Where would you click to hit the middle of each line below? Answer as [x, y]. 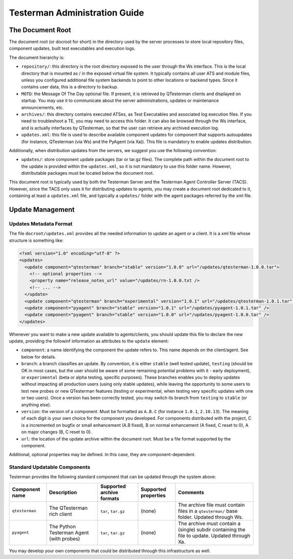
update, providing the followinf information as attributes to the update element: [89, 341]
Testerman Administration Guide [76, 13]
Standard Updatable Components [50, 467]
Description [63, 492]
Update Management [42, 210]
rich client [61, 514]
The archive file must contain [211, 505]
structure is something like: [36, 240]
